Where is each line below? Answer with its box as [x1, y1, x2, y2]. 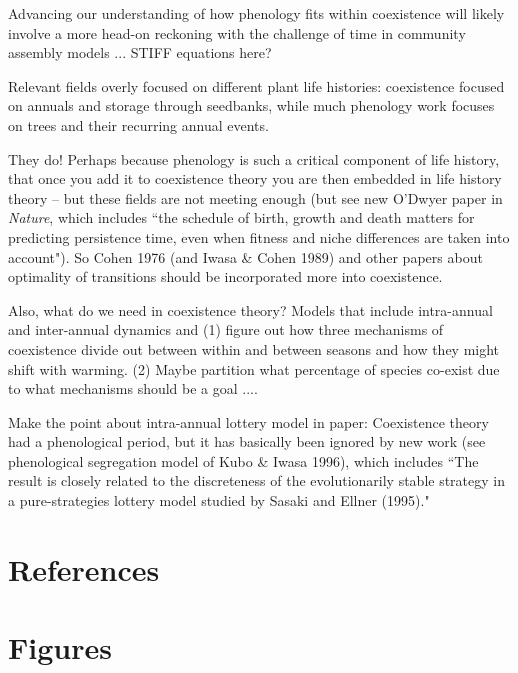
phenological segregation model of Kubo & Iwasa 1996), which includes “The [8, 450, 479, 471]
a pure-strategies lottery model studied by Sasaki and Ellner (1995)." [8, 490, 430, 511]
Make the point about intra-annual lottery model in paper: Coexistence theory [8, 411, 489, 432]
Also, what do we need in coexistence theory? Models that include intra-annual [8, 299, 493, 320]
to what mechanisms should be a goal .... [8, 378, 258, 399]
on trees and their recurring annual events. [8, 114, 269, 135]
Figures [8, 627, 112, 668]
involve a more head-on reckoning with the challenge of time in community [8, 22, 466, 43]
